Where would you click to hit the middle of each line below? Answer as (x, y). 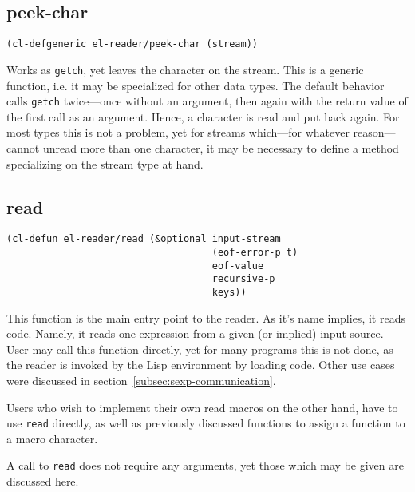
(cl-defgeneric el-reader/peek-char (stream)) (132, 44)
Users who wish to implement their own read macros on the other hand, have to (202, 407)
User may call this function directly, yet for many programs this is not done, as (200, 349)
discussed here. (43, 481)
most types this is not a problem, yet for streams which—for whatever (178, 132)
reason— (374, 132)
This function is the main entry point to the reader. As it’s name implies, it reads (206, 317)
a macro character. (52, 438)
